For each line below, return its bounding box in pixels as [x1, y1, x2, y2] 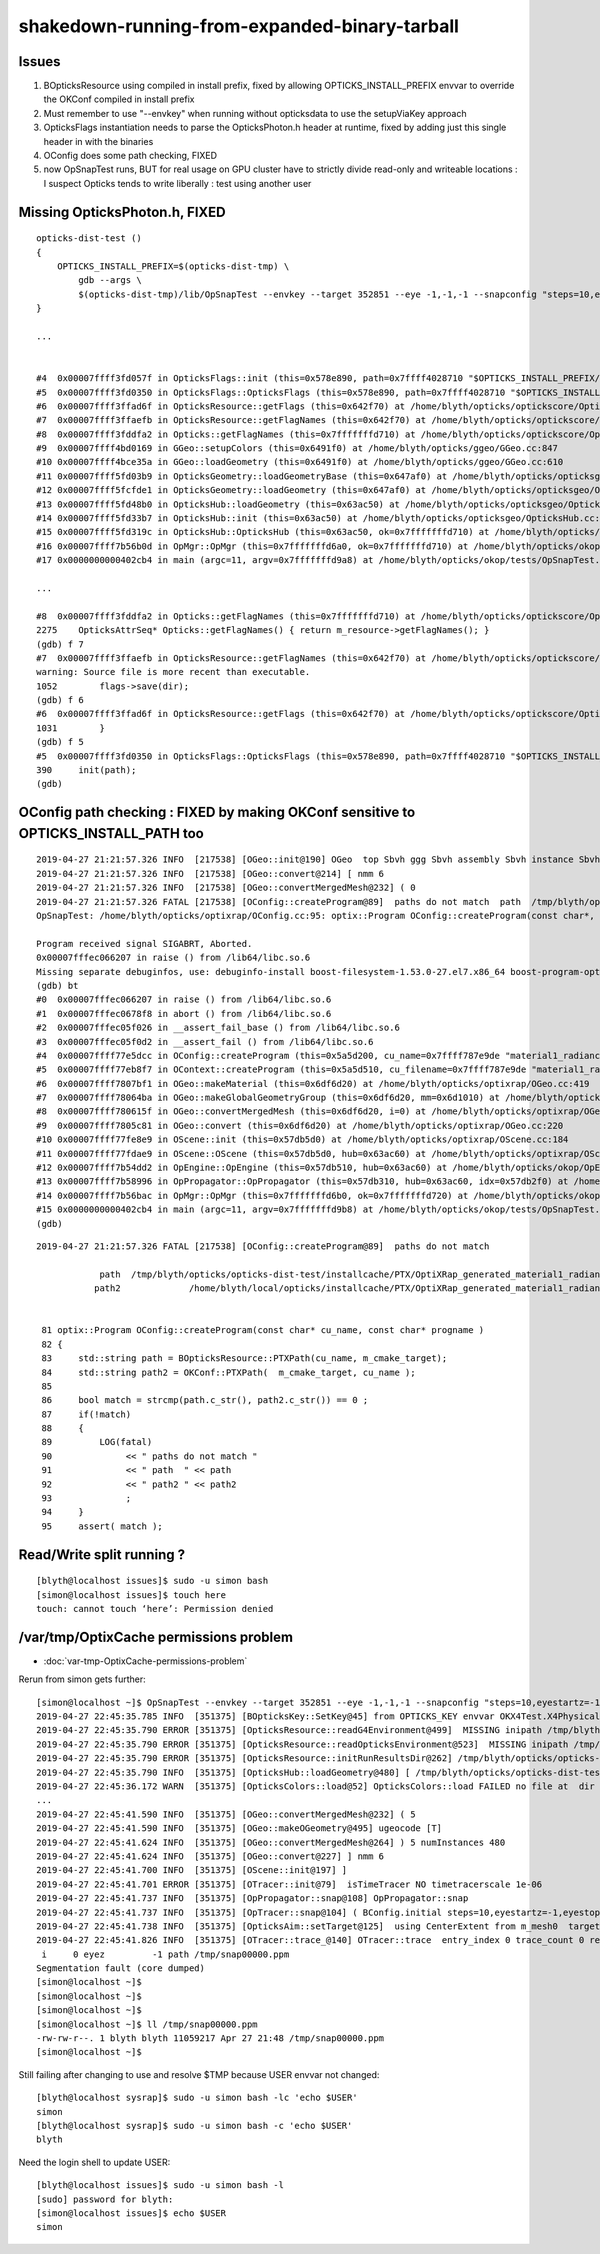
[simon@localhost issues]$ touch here [36, 1589, 227, 1600]
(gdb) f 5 [36, 736, 84, 748]
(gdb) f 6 [36, 695, 84, 706]
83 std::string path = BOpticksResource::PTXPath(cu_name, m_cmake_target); [41, 1353, 448, 1364]
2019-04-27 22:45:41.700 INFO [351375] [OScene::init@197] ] [36, 1865, 348, 1876]
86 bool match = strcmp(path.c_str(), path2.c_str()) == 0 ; [41, 1395, 369, 1406]
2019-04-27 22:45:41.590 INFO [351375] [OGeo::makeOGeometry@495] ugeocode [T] [36, 1823, 443, 1834]
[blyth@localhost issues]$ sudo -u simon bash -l [36, 2180, 285, 2191]
